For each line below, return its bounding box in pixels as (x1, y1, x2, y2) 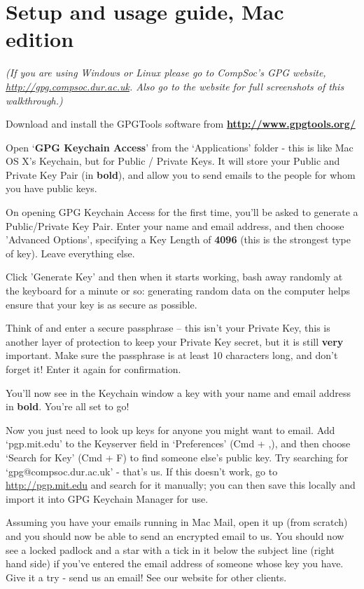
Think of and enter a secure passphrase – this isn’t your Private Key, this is (6, 320, 330, 335)
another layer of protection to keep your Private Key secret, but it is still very (6, 334, 344, 348)
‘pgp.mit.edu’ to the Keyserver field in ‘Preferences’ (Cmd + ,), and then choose (6, 436, 351, 451)
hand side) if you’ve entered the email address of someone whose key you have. (6, 556, 344, 571)
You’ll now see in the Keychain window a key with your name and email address (6, 385, 351, 400)
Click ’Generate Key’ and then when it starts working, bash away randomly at (6, 269, 343, 284)
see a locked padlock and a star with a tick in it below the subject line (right (6, 542, 335, 557)
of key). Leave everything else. (6, 245, 135, 260)
